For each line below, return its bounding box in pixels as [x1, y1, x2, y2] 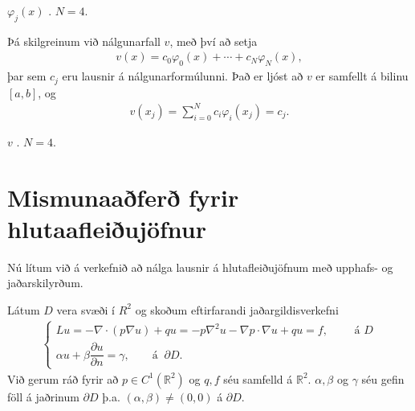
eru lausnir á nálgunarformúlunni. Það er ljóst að [62, 68, 303, 84]
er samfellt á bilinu [315, 68, 409, 84]
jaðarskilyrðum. [7, 274, 83, 291]
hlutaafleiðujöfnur [7, 212, 207, 245]
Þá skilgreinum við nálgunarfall [7, 32, 161, 49]
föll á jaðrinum [7, 388, 79, 405]
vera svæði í [56, 301, 116, 318]
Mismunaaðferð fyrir [7, 180, 239, 213]
